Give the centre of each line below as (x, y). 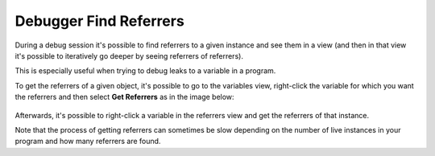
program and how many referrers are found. (88, 142)
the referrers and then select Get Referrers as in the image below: (124, 97)
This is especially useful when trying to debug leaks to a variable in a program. (145, 71)
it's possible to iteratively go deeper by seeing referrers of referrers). (129, 55)
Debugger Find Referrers (99, 21)
